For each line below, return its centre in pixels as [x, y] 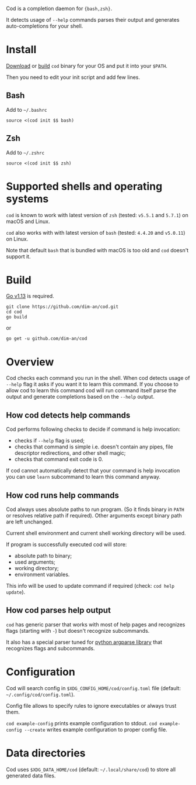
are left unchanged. [30, 522]
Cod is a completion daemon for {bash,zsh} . [59, 8]
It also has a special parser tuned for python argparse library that [84, 642]
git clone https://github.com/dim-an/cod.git [62, 307]
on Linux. [17, 239]
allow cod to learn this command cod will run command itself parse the [91, 390]
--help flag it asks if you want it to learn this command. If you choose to [92, 384]
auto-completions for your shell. [45, 26]
